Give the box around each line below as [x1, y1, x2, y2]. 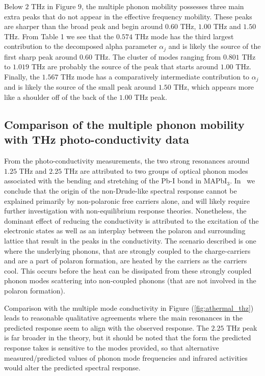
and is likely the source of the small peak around [4, 82, 156, 92]
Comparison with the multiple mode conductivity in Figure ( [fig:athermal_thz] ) [4, 302, 254, 313]
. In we [230, 175, 255, 186]
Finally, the [4, 71, 40, 82]
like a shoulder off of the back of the [4, 92, 117, 102]
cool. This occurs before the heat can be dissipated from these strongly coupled [4, 265, 252, 276]
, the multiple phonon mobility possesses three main [82, 1, 244, 11]
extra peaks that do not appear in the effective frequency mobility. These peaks [4, 11, 252, 21]
